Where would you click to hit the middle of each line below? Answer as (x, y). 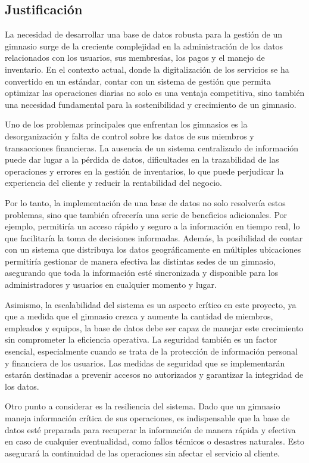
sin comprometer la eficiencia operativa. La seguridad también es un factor (141, 339)
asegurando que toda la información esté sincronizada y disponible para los (142, 273)
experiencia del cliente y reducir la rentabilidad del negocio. (113, 183)
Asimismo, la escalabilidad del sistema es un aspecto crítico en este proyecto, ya (151, 304)
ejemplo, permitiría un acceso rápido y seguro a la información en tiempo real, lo (152, 226)
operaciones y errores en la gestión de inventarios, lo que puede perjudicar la (144, 171)
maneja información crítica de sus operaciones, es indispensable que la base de (147, 418)
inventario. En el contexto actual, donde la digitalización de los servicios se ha (147, 69)
